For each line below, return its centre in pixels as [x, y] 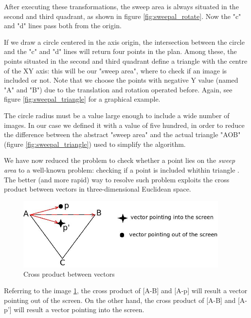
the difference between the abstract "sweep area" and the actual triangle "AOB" [122, 134]
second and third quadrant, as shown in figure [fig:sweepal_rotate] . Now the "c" [123, 16]
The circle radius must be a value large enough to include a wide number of [117, 115]
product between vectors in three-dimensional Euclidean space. [98, 189]
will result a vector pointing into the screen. [79, 309]
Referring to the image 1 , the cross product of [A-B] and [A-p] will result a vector [126, 290]
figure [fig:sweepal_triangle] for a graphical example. [82, 99]
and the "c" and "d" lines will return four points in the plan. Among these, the [120, 51]
